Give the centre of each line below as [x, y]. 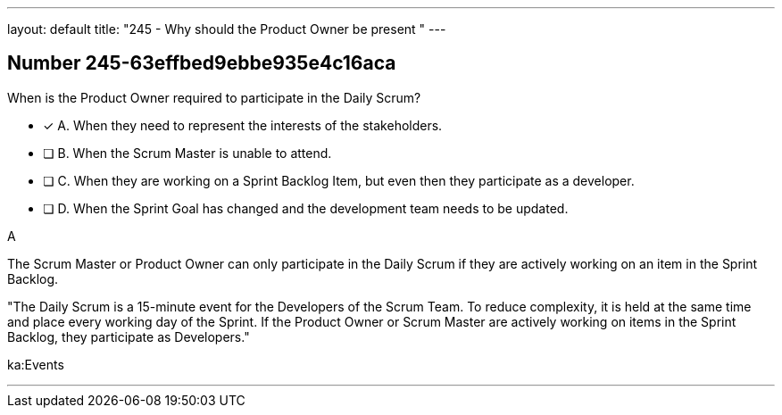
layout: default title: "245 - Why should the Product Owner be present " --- [227, 29]
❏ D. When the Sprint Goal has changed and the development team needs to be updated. [306, 208]
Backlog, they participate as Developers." [129, 336]
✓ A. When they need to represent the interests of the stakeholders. [243, 125]
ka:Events [36, 364]
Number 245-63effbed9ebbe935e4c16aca [202, 63]
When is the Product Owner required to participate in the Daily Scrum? [214, 97]
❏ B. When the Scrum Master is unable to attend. [187, 153]
